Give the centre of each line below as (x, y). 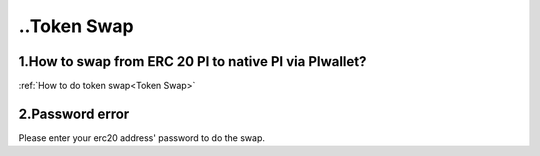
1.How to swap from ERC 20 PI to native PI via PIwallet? (192, 61)
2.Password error (74, 113)
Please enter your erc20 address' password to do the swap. (141, 137)
